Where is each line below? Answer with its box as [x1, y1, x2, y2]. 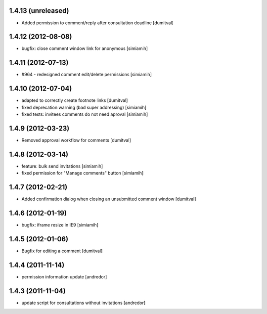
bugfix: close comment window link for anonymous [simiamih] [21, 45, 148, 51]
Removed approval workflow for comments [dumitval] [21, 137, 131, 143]
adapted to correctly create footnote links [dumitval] [21, 97, 128, 103]
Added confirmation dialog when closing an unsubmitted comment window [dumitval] [21, 196, 196, 202]
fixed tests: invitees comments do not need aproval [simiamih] [21, 111, 148, 117]
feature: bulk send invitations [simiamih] [21, 163, 103, 169]
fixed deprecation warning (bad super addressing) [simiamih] [21, 104, 147, 110]
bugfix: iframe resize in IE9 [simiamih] [21, 222, 99, 228]
